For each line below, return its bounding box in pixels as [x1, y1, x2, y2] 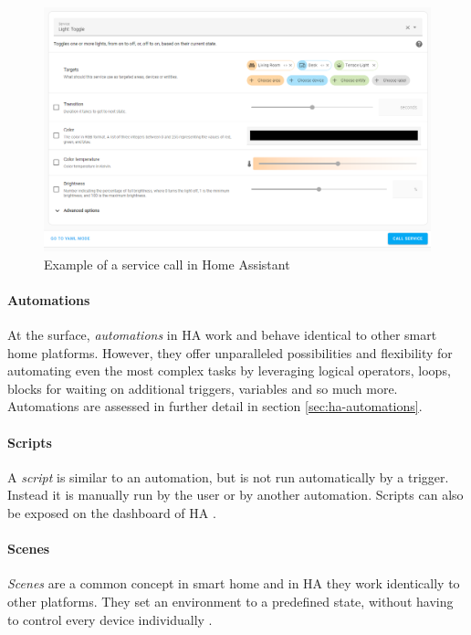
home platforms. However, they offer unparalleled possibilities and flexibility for [7, 343, 453, 362]
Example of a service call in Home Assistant [44, 254, 290, 273]
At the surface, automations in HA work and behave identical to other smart [7, 325, 437, 344]
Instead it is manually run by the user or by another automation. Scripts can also [7, 485, 464, 504]
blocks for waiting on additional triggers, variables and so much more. [7, 378, 398, 397]
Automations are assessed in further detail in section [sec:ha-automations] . [7, 397, 423, 416]
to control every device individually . [7, 609, 213, 629]
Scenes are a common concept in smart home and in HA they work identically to [7, 574, 460, 593]
